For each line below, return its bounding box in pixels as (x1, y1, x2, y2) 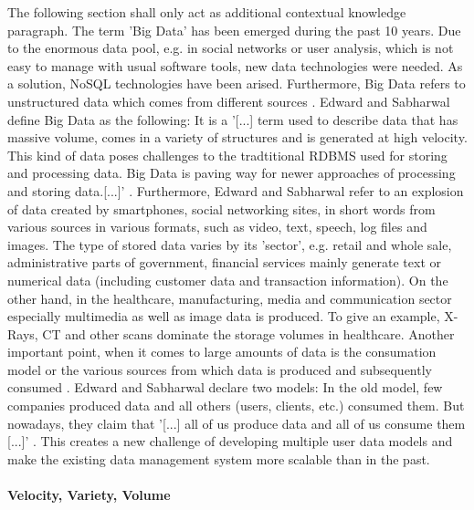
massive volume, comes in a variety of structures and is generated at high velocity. (7, 128, 468, 147)
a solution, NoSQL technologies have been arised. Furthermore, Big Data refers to (7, 74, 466, 93)
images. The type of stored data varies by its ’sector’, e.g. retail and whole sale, (7, 234, 452, 254)
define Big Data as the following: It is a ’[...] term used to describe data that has (7, 109, 458, 129)
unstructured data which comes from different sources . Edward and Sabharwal (7, 91, 450, 110)
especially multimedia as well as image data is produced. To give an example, (7, 307, 440, 326)
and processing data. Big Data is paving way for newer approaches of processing (7, 163, 456, 182)
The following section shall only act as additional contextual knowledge (7, 3, 406, 21)
